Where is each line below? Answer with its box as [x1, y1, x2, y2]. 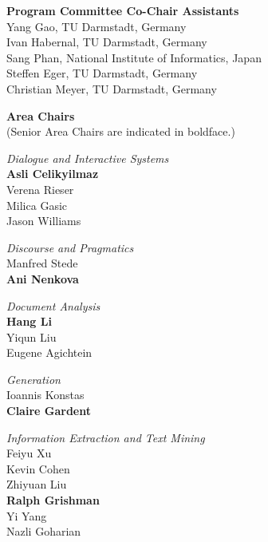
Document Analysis [6, 297, 100, 314]
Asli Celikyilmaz [6, 165, 99, 182]
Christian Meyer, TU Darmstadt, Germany [6, 80, 217, 97]
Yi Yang [6, 507, 47, 524]
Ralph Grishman [6, 492, 100, 508]
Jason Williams [6, 212, 81, 229]
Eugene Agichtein [6, 344, 93, 361]
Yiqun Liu [6, 328, 57, 345]
